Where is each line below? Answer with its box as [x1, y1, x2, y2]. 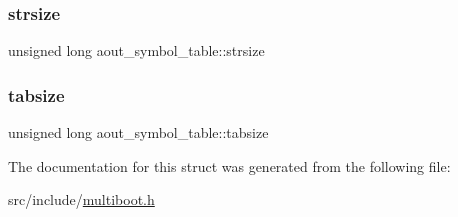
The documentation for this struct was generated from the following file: [8, 155, 451, 176]
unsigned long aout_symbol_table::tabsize [8, 122, 269, 143]
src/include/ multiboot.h [8, 189, 155, 210]
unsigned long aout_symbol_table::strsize [8, 40, 265, 61]
